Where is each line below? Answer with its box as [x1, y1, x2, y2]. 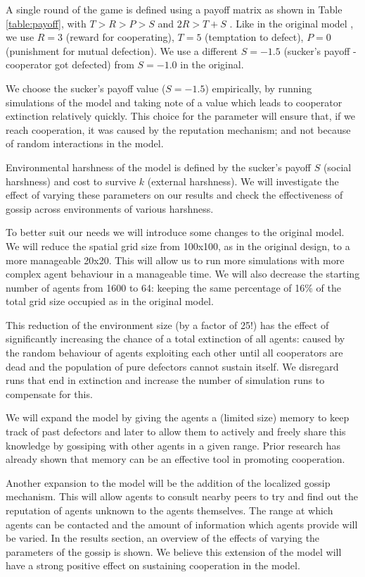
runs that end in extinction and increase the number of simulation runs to [6, 373, 325, 387]
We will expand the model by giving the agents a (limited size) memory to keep [6, 410, 350, 425]
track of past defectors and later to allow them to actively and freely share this [6, 424, 346, 439]
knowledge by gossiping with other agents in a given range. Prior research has [6, 438, 341, 452]
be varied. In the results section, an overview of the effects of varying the [6, 531, 320, 545]
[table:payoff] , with [6, 15, 87, 30]
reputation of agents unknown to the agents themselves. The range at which [6, 503, 333, 517]
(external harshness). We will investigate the [147, 173, 339, 188]
